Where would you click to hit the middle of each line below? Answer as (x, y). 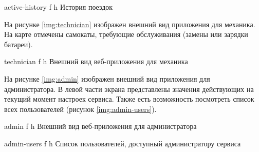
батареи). (18, 44)
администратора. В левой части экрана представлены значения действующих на (129, 89)
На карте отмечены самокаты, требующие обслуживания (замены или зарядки (126, 34)
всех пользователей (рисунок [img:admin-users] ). (80, 109)
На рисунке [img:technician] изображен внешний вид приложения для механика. (130, 24)
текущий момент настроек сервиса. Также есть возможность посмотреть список (129, 99)
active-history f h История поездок (59, 7)
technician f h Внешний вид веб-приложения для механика (96, 61)
